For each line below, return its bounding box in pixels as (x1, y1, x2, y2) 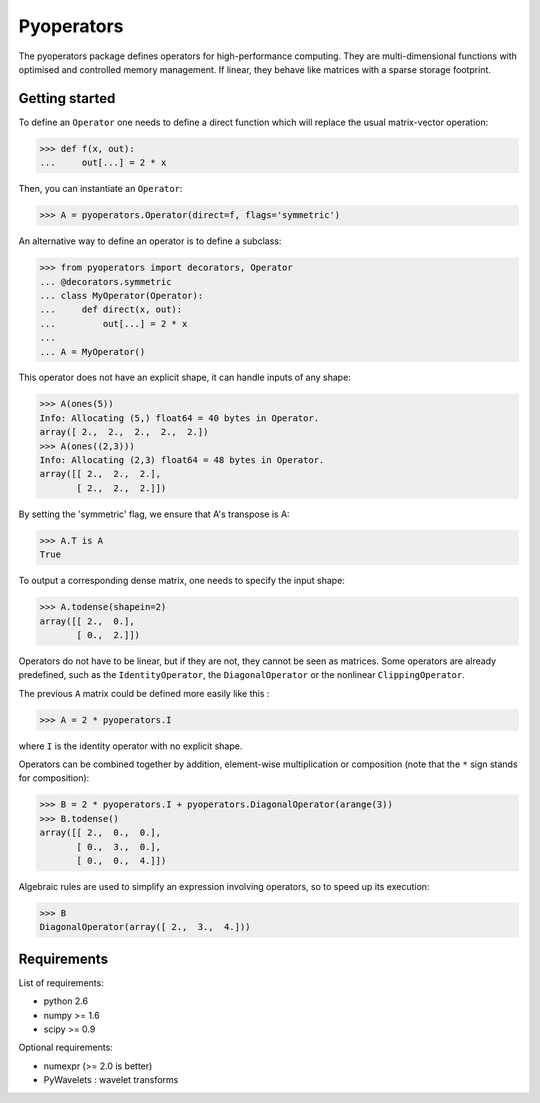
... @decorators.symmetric (39, 276, 172, 287)
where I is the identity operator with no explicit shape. (18, 740, 243, 752)
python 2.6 (43, 995, 89, 1007)
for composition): (18, 772, 90, 784)
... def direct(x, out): (39, 304, 183, 315)
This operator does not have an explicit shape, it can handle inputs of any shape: (18, 371, 352, 384)
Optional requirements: (18, 1041, 114, 1054)
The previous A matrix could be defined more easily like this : (18, 687, 270, 699)
